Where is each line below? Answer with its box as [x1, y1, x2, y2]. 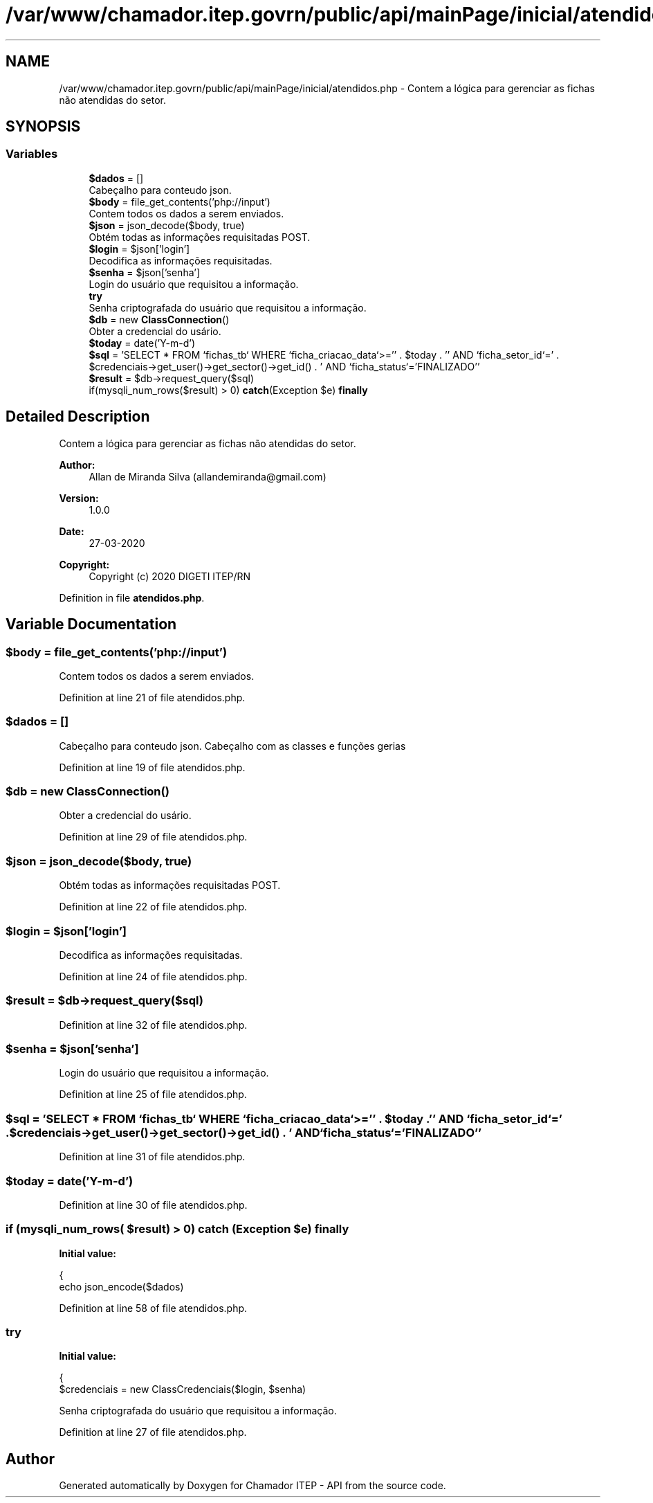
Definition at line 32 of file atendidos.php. [59, 1018, 248, 1031]
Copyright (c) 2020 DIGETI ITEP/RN [89, 570, 251, 582]
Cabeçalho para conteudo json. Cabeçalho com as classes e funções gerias [59, 739, 406, 752]
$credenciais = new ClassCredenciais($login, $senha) [59, 1383, 306, 1396]
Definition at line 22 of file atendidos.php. [59, 901, 248, 913]
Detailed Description [6, 408, 150, 426]
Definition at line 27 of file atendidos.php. [59, 1426, 247, 1439]
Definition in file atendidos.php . [59, 591, 205, 604]
